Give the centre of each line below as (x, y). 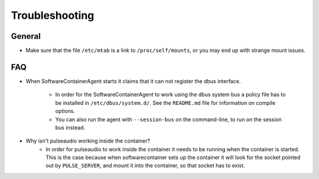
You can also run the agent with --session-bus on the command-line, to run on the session (168, 119)
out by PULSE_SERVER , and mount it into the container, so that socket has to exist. (145, 165)
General (26, 36)
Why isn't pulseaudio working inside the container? (88, 141)
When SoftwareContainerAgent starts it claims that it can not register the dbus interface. (133, 81)
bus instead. (70, 127)
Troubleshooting (53, 15)
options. (65, 111)
